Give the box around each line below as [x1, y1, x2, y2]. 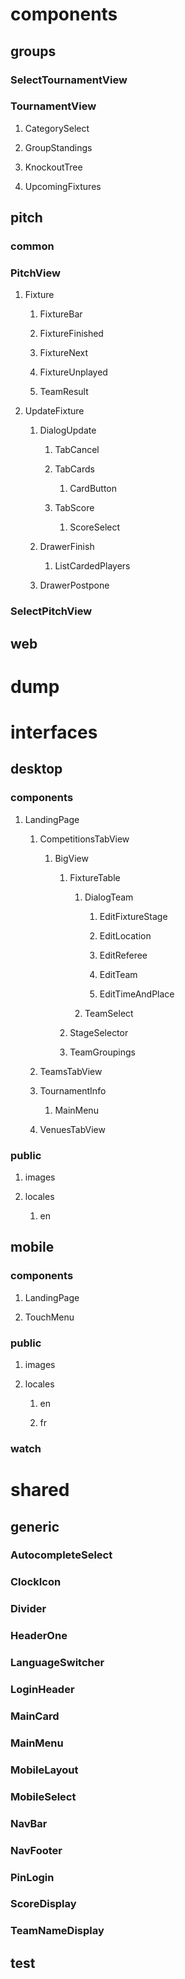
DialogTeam [84, 891, 134, 903]
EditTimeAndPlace [99, 988, 175, 1000]
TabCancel [54, 444, 100, 456]
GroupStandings [24, 141, 93, 153]
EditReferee [99, 949, 148, 961]
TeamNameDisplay [10, 1924, 105, 1938]
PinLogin [10, 1870, 55, 1884]
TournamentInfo [39, 1084, 107, 1097]
